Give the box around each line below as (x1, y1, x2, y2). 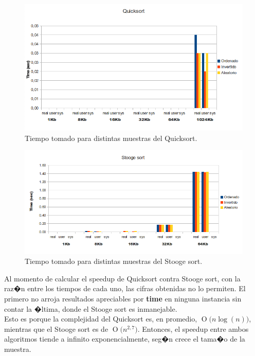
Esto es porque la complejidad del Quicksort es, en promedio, (4, 313, 197, 324)
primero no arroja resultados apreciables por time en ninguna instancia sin (4, 293, 242, 304)
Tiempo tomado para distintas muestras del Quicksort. (25, 132, 197, 143)
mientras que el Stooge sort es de (4, 323, 108, 334)
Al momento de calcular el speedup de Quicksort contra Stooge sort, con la (4, 273, 241, 283)
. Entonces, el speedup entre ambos (137, 323, 249, 334)
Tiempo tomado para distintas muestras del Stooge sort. (25, 256, 203, 266)
